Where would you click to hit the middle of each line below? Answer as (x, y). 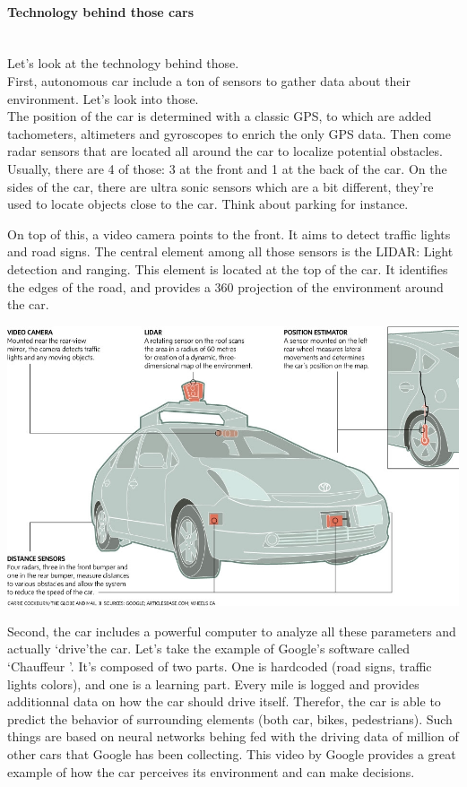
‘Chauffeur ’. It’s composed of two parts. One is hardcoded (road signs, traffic (220, 666)
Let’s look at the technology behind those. (123, 63)
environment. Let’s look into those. (103, 98)
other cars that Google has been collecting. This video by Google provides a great (232, 754)
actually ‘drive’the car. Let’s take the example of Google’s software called (208, 649)
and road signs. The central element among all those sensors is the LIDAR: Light (230, 251)
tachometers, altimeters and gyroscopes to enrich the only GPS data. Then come (229, 133)
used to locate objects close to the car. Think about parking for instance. (208, 204)
